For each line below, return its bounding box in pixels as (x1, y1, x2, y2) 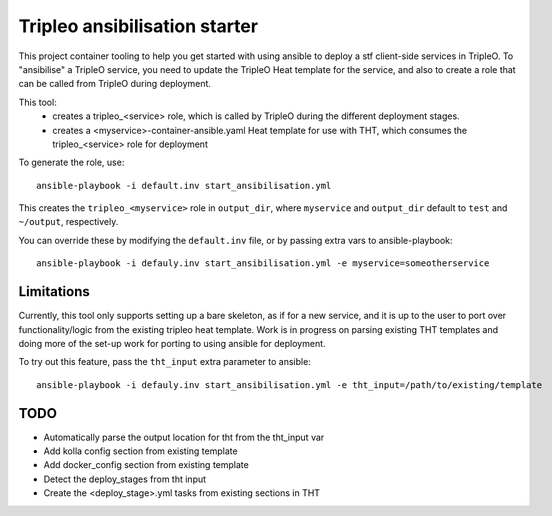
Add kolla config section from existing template (43, 445, 239, 457)
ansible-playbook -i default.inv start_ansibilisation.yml (36, 180, 332, 191)
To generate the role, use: (18, 156, 125, 169)
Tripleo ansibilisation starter (18, 15, 259, 37)
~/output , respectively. (18, 216, 119, 228)
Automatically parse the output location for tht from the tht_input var (43, 431, 325, 443)
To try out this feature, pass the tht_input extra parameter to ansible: (18, 356, 312, 368)
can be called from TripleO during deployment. (18, 78, 212, 90)
